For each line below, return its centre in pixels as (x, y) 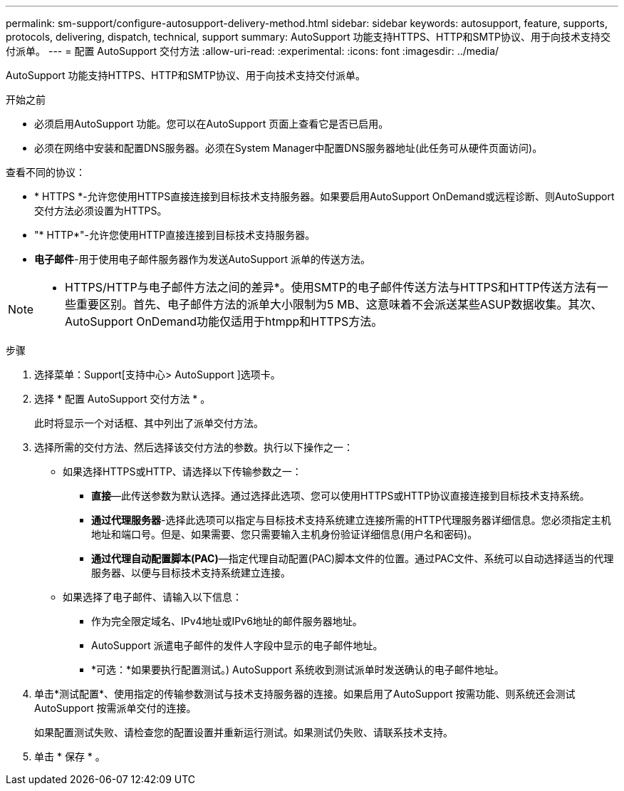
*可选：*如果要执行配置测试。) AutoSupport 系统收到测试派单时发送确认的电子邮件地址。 (298, 669)
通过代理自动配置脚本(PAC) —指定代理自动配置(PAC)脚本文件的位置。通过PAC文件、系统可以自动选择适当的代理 (353, 558)
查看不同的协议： (46, 172)
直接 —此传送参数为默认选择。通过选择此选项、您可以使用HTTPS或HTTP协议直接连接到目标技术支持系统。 (340, 496)
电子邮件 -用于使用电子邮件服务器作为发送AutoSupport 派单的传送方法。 (203, 259)
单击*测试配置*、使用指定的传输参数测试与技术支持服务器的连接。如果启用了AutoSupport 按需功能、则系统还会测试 (305, 694)
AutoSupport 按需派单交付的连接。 (115, 708)
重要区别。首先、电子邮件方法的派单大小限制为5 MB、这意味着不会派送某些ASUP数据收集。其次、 (339, 304)
